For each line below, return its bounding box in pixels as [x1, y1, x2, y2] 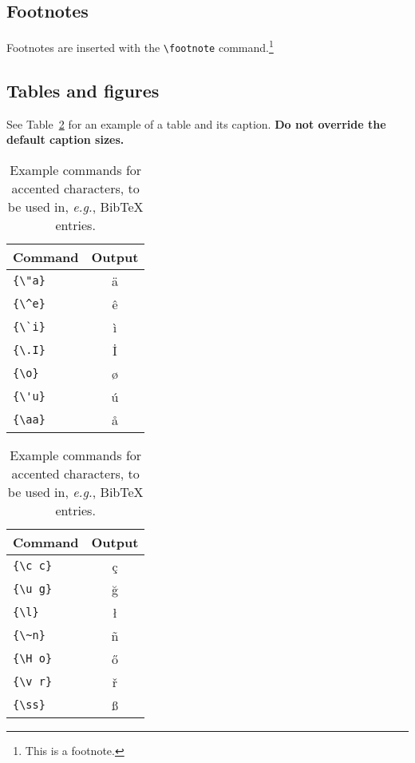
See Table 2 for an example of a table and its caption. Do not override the [6, 115, 386, 132]
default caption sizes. [6, 131, 125, 148]
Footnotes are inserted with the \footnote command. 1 [6, 37, 274, 55]
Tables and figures [6, 77, 160, 102]
